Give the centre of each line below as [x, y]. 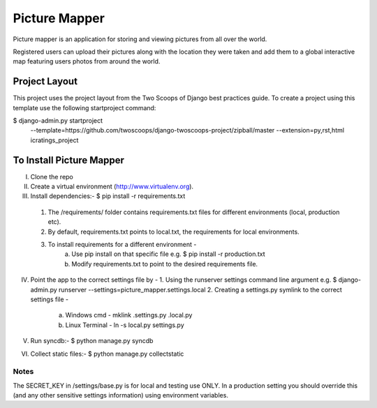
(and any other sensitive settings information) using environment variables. [120, 395]
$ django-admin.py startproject [58, 121]
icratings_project [54, 140]
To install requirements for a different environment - [122, 245]
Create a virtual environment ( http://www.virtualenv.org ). [112, 187]
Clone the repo [52, 176]
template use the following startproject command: [84, 107]
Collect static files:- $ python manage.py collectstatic [107, 354]
